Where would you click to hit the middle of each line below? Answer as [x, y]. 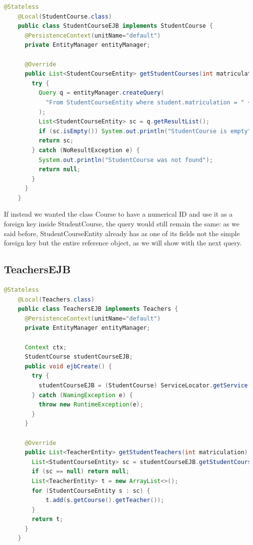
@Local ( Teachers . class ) [56, 299]
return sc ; [56, 141]
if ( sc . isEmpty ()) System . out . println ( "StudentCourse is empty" [145, 131]
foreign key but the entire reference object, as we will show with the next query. [123, 243]
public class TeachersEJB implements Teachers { [98, 309]
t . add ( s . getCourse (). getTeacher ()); [105, 500]
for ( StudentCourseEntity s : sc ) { [91, 491]
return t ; [47, 519]
